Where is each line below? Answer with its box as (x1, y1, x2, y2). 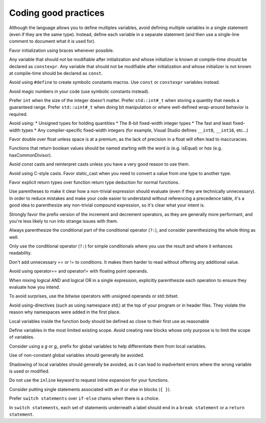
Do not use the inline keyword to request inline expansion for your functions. (9, 377, 169, 383)
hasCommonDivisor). (9, 152, 52, 158)
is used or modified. (9, 368, 50, 374)
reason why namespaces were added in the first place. (9, 309, 121, 315)
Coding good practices (9, 7, 105, 18)
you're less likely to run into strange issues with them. (9, 218, 118, 224)
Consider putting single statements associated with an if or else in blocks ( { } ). (9, 386, 171, 392)
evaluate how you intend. (9, 284, 60, 290)
